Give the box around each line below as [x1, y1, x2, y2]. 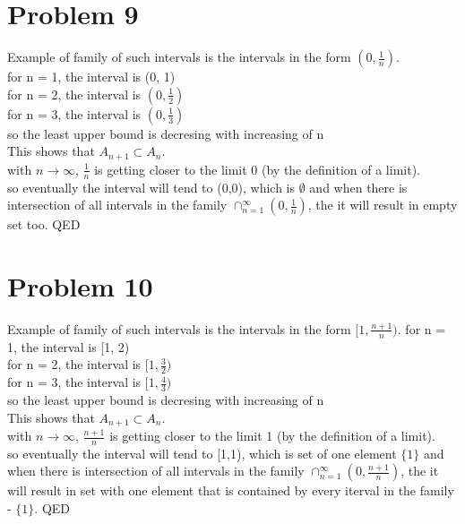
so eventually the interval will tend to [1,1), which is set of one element [7, 443, 397, 462]
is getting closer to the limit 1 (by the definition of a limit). [109, 426, 435, 445]
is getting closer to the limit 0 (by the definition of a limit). [94, 159, 420, 178]
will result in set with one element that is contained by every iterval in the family [7, 481, 454, 500]
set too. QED [7, 215, 81, 234]
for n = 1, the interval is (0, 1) [7, 67, 176, 86]
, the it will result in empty [307, 195, 458, 214]
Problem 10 [7, 267, 153, 304]
